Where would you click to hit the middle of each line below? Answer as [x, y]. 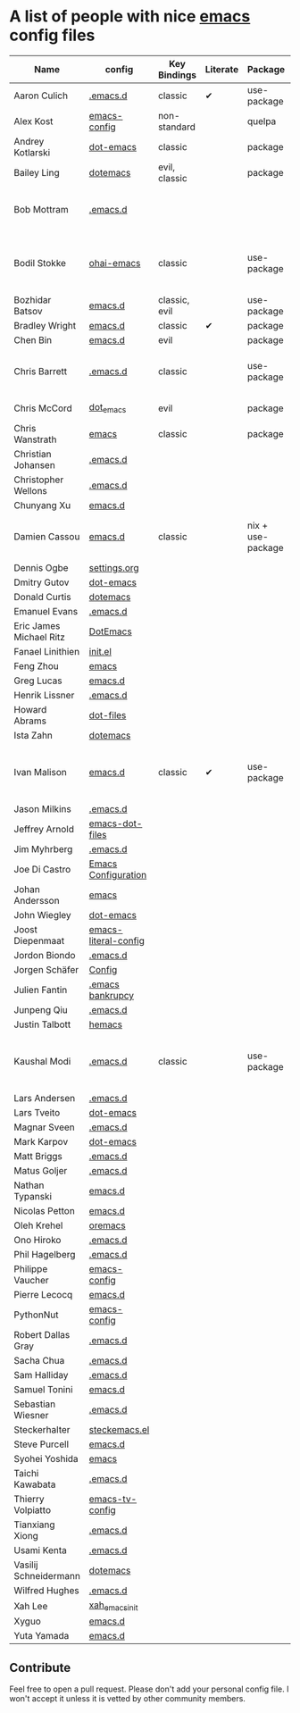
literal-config [117, 940]
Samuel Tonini [43, 1389]
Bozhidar [33, 299]
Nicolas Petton [45, 1210]
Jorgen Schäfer [46, 969]
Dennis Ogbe [41, 567]
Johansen [34, 464]
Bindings [177, 75]
